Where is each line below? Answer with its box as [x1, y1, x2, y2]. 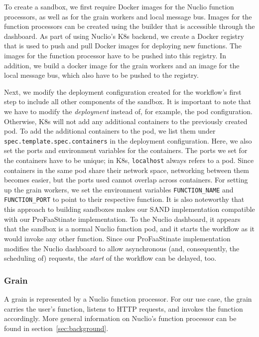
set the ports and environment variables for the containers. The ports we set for [4, 145, 248, 156]
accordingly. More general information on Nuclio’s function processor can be [4, 313, 237, 324]
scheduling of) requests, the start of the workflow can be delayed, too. [4, 253, 217, 263]
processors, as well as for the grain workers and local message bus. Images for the [4, 11, 252, 21]
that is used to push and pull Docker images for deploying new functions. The [4, 40, 242, 51]
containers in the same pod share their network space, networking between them [4, 165, 250, 175]
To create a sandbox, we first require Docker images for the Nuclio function [4, 1, 234, 11]
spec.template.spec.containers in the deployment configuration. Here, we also [4, 135, 252, 146]
